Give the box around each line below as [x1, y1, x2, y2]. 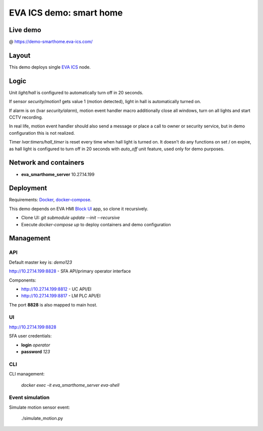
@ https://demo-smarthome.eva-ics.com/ [9, 39, 93, 45]
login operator [21, 342, 51, 348]
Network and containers [9, 159, 85, 167]
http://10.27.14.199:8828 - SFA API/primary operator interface [9, 268, 131, 274]
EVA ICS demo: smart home [9, 7, 123, 18]
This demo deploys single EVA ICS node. [9, 64, 91, 70]
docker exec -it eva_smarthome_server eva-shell [21, 382, 119, 388]
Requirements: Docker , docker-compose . [9, 197, 92, 203]
